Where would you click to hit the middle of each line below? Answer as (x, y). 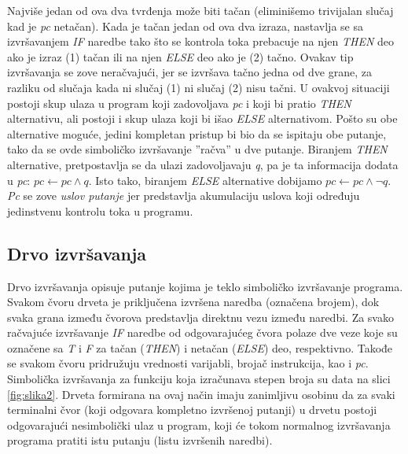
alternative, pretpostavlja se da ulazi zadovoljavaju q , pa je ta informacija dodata (203, 164)
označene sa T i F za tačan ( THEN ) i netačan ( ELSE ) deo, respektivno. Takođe (200, 347)
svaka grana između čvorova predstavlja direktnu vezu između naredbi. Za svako (200, 317)
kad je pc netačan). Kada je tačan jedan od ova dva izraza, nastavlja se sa (185, 26)
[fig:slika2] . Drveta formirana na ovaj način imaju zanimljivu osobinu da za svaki (201, 394)
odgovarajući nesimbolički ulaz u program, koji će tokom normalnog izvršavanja (199, 424)
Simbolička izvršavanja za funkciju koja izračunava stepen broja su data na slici (199, 379)
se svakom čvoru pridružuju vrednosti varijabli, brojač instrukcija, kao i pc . (188, 363)
